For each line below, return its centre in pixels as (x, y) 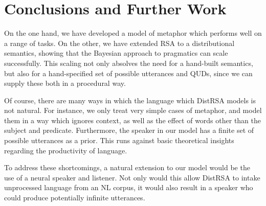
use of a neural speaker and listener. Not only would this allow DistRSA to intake (132, 177)
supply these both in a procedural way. (65, 83)
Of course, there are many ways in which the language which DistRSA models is (130, 100)
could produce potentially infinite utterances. (75, 198)
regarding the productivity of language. (66, 150)
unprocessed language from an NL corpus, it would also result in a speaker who (129, 187)
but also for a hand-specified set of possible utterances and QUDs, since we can (128, 73)
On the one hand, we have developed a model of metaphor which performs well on (133, 33)
